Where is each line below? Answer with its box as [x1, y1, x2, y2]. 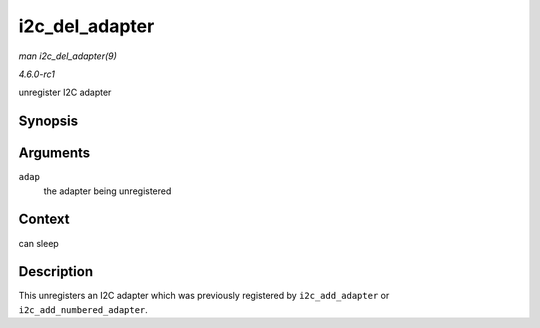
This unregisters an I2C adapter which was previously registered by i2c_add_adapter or [18, 290, 390, 302]
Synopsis [18, 113, 79, 130]
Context [18, 211, 70, 228]
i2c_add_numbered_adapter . [18, 303, 149, 315]
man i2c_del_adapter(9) [18, 50, 117, 62]
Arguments [18, 145, 91, 162]
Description [18, 263, 94, 280]
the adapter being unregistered [43, 185, 172, 197]
